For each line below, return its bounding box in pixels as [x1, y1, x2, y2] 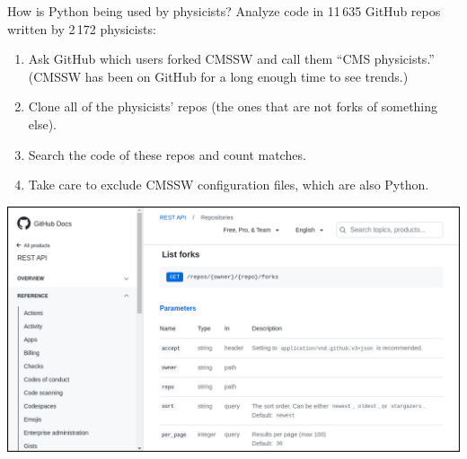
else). [28, 114, 57, 133]
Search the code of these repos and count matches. [28, 145, 306, 163]
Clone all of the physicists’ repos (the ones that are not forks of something [28, 97, 438, 116]
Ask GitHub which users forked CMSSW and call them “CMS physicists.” [28, 49, 435, 68]
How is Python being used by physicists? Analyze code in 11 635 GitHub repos [7, 2, 441, 20]
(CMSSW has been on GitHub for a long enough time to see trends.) [28, 66, 409, 85]
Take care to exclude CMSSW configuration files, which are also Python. [28, 175, 429, 194]
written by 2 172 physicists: [7, 19, 156, 38]
